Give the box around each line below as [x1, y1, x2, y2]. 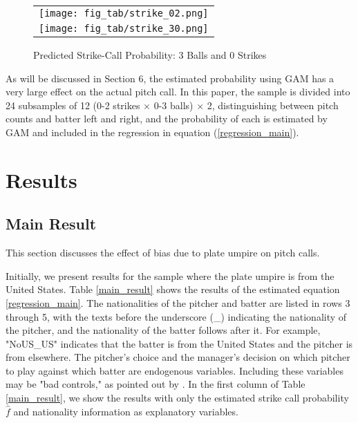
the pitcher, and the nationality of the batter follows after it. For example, [6, 323, 321, 337]
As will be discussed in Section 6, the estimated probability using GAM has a [6, 70, 335, 85]
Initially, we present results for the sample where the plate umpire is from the [6, 268, 335, 283]
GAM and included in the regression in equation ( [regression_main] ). [6, 124, 299, 139]
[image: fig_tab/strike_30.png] [39, 23, 209, 34]
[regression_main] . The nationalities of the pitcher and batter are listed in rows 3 [6, 295, 350, 310]
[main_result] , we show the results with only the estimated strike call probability [6, 391, 349, 405]
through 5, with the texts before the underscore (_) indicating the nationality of [6, 309, 347, 323]
